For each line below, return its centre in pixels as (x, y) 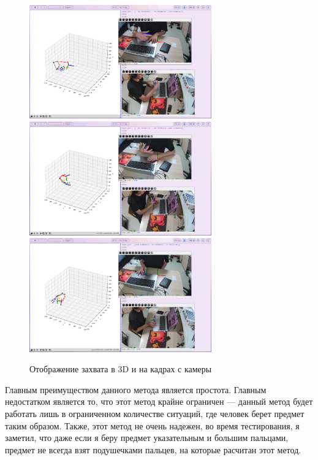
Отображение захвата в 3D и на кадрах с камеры (121, 369)
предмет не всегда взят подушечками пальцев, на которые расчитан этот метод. (153, 449)
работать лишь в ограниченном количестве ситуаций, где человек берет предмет (155, 414)
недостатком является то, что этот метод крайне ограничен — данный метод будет (159, 401)
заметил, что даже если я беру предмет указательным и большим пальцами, (147, 438)
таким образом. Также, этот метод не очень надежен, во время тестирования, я (152, 425)
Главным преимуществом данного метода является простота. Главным (136, 389)
